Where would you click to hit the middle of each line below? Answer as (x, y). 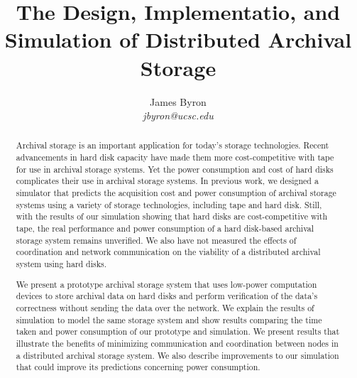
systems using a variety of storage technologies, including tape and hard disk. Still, (169, 204)
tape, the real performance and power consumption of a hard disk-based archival (165, 228)
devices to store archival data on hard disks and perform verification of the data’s (167, 296)
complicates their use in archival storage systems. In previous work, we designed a (167, 181)
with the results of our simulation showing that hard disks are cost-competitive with (172, 216)
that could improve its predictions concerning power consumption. (138, 367)
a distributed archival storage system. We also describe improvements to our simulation (177, 355)
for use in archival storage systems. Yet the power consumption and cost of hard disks (175, 169)
